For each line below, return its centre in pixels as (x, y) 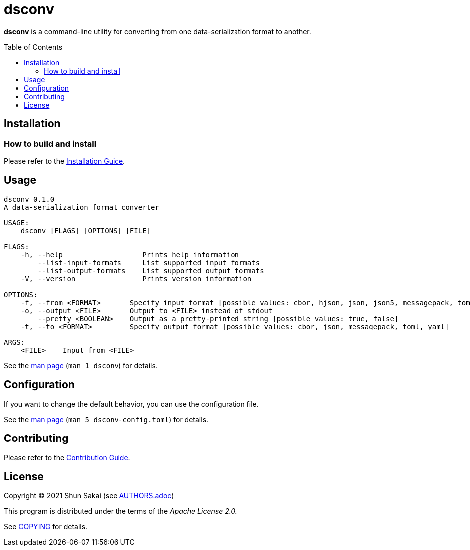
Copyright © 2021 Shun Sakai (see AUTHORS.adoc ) (89, 496)
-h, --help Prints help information (130, 255)
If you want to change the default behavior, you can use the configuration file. (131, 404)
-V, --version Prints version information (136, 278)
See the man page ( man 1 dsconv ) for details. (81, 365)
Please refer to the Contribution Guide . (67, 457)
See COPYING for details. (46, 527)
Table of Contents (33, 47)
